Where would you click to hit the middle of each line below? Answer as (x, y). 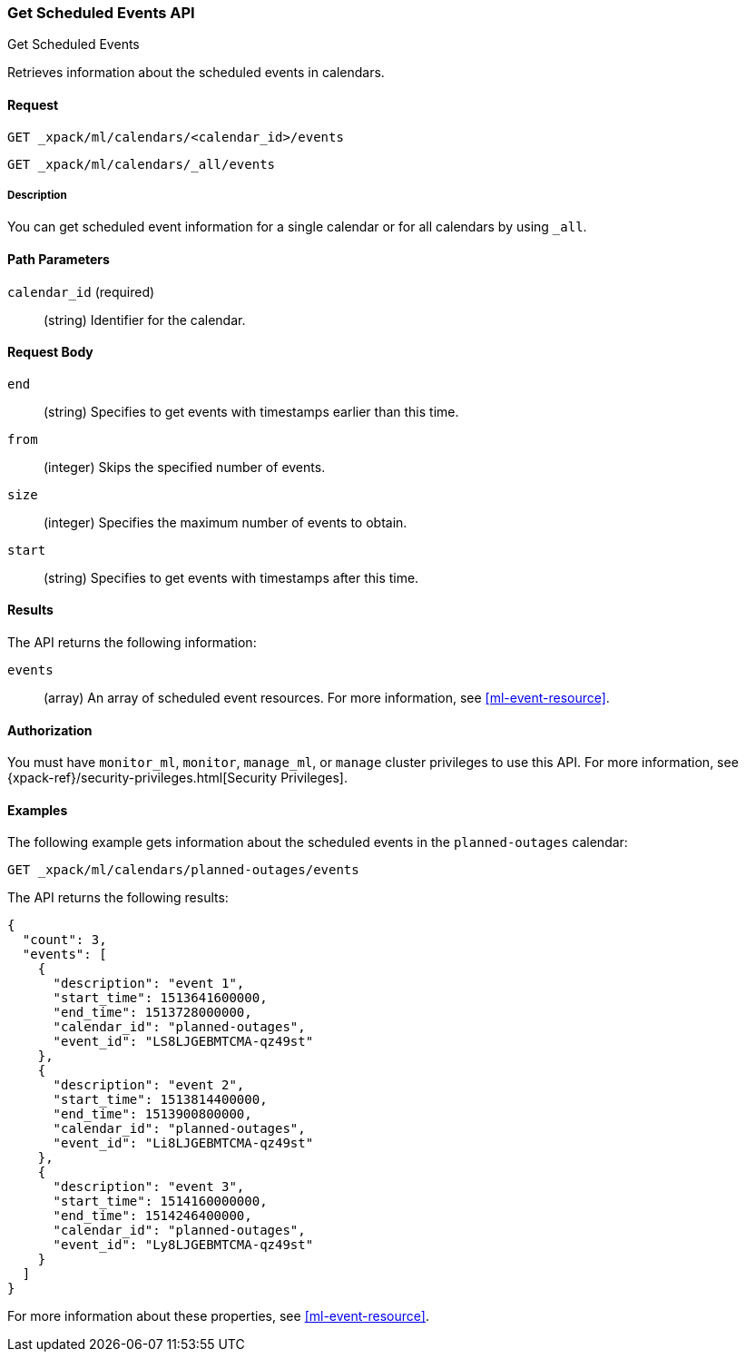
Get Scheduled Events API (101, 13)
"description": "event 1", (149, 984)
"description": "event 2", (149, 1085)
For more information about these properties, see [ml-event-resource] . (218, 1316)
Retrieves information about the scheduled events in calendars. (196, 73)
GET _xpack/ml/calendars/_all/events (142, 164)
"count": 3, (64, 940)
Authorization (50, 730)
